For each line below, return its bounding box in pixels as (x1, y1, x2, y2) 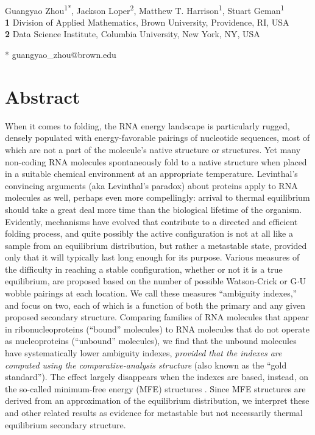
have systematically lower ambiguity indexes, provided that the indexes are (5, 347, 282, 359)
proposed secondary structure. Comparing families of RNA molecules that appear (5, 311, 309, 323)
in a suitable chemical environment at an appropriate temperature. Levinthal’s (5, 167, 298, 180)
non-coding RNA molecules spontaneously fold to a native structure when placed (5, 155, 307, 168)
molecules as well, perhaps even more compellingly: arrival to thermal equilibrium (5, 191, 310, 204)
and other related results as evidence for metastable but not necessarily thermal (5, 406, 303, 419)
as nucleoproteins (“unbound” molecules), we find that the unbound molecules (5, 334, 297, 347)
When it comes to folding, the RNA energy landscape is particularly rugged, (5, 119, 290, 132)
